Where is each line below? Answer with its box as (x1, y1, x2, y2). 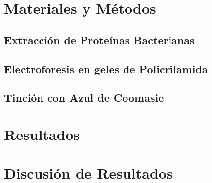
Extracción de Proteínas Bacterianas (4, 32, 195, 47)
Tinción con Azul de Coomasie (4, 90, 164, 105)
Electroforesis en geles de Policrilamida (4, 61, 208, 76)
